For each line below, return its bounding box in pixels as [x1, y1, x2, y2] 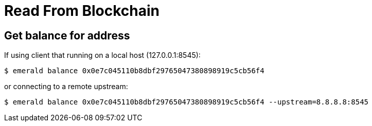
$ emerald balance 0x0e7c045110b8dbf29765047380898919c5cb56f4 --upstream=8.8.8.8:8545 [4, 98, 369, 107]
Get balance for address [4, 29, 130, 42]
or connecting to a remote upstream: [4, 82, 128, 91]
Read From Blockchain [4, 2, 160, 19]
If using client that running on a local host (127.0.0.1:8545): [4, 51, 201, 60]
